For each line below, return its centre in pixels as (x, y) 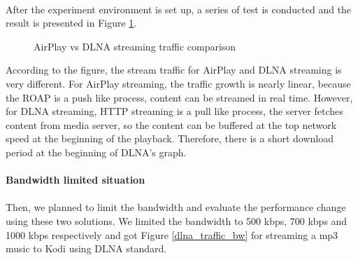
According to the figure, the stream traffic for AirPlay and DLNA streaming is (174, 70)
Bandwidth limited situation (76, 180)
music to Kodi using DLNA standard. (86, 248)
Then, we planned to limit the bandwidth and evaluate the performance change (176, 207)
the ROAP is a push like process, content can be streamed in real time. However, (179, 97)
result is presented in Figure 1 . (71, 23)
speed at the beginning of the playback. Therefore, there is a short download (170, 138)
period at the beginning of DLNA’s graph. (96, 152)
